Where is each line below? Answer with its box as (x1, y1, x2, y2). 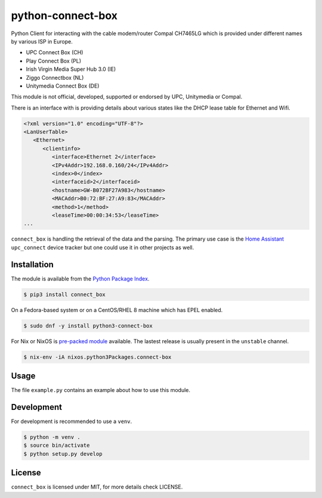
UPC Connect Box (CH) (26, 49, 83, 56)
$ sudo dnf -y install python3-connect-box (23, 322, 153, 329)
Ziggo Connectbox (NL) (26, 74, 84, 81)
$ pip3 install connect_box (23, 291, 106, 298)
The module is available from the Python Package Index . (11, 275, 150, 282)
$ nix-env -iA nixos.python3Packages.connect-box (23, 353, 172, 360)
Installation (11, 259, 54, 269)
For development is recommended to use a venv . (11, 418, 132, 425)
